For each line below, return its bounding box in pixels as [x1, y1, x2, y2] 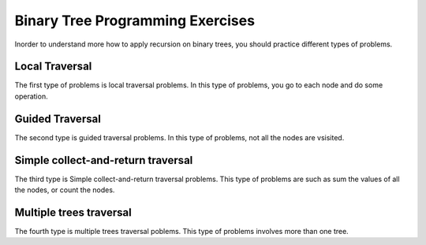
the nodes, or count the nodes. [14, 185, 115, 195]
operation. [14, 91, 48, 101]
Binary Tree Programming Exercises [14, 12, 256, 29]
